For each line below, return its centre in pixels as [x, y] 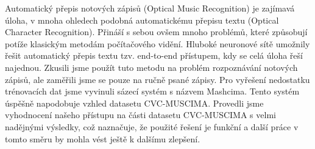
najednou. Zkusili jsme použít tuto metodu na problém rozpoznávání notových [151, 67]
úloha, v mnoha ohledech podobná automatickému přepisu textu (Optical [142, 20]
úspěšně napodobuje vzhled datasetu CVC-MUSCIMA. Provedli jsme [134, 103]
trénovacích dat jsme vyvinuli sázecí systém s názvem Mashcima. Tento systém [152, 91]
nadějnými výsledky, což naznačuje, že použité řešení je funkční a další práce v [152, 126]
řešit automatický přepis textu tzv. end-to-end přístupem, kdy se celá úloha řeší [154, 55]
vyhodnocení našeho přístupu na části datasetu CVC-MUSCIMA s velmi [140, 115]
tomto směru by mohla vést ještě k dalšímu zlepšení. [103, 138]
